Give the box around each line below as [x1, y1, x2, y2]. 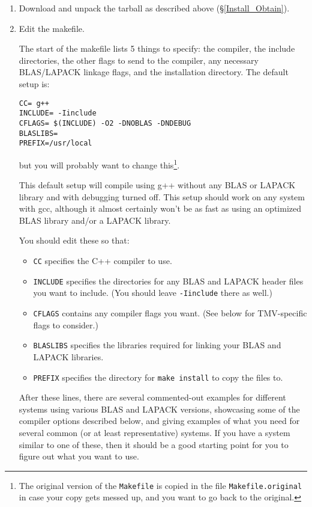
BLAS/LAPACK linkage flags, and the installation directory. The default [19, 66, 289, 78]
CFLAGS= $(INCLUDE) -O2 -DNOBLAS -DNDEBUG [19, 118, 191, 128]
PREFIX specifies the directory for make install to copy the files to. [33, 370, 283, 383]
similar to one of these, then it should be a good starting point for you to [19, 438, 289, 450]
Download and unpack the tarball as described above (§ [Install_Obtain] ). [19, 2, 290, 14]
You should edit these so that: [19, 234, 130, 247]
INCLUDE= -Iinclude [19, 109, 97, 118]
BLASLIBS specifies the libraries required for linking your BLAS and [33, 339, 281, 351]
